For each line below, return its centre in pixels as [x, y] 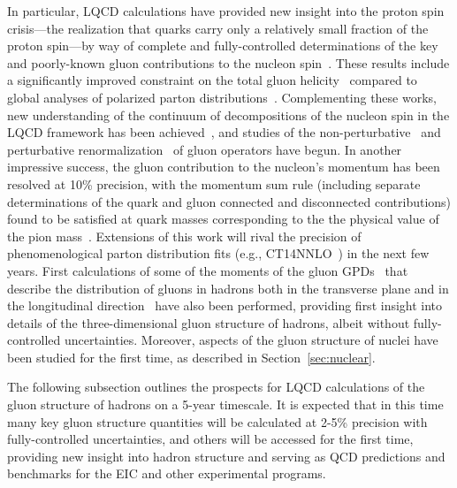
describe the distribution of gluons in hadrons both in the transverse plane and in [228, 288]
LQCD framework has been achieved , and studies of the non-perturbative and [224, 132]
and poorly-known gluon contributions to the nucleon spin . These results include [228, 62]
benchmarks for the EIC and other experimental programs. [167, 473]
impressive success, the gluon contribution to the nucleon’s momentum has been [224, 167]
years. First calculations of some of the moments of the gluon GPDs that [208, 270]
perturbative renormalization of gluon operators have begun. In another [205, 149]
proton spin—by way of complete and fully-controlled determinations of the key [223, 46]
